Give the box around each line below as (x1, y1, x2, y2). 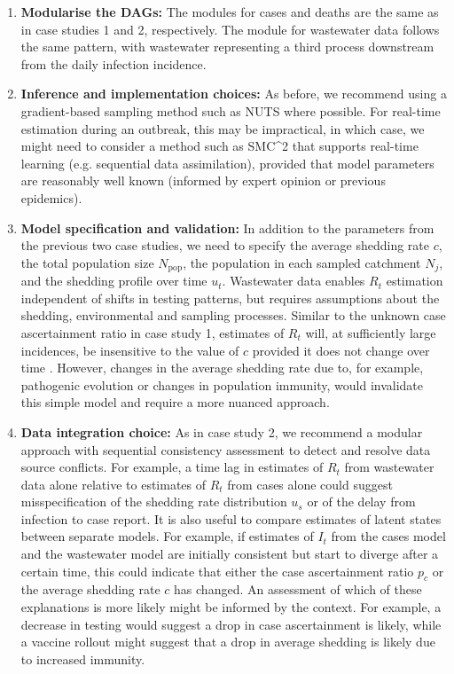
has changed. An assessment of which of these (174, 580, 422, 599)
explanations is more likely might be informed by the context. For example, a (20, 598, 442, 616)
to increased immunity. (20, 649, 145, 668)
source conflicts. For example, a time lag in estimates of (20, 458, 324, 476)
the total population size (20, 253, 154, 271)
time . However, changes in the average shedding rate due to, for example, (20, 358, 424, 377)
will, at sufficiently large (305, 323, 436, 341)
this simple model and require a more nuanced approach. (20, 393, 330, 411)
